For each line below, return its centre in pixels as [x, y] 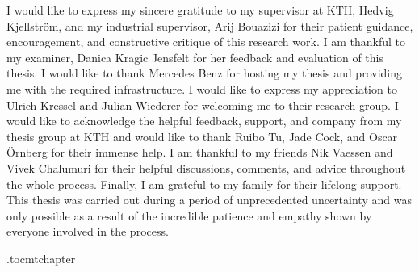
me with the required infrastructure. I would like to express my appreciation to [202, 88]
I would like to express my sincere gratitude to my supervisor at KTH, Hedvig [200, 10]
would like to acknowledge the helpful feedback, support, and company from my [204, 121]
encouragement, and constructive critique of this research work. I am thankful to [206, 42]
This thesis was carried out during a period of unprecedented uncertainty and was [209, 200]
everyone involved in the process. [88, 231]
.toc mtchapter [41, 258]
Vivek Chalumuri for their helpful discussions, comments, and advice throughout [206, 167]
